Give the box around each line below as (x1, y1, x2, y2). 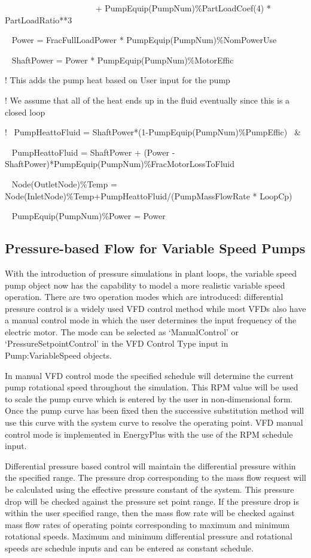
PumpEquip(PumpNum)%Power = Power (11, 210, 166, 222)
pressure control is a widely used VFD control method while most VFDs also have (5, 302, 306, 314)
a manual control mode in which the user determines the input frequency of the (5, 314, 297, 326)
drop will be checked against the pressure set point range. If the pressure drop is (5, 495, 299, 507)
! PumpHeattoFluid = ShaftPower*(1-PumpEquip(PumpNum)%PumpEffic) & (5, 126, 301, 138)
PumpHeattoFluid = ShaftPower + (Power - (11, 145, 175, 158)
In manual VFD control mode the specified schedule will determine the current (5, 369, 294, 381)
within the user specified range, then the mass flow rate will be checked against (5, 507, 295, 519)
